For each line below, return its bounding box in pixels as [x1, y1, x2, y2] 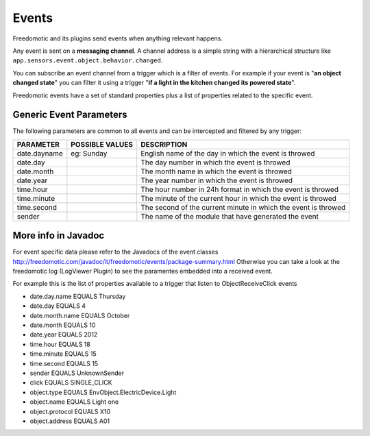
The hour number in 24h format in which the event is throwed [140, 184, 339, 194]
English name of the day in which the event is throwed [140, 148, 315, 158]
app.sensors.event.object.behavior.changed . [12, 56, 163, 64]
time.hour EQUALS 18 [29, 340, 90, 348]
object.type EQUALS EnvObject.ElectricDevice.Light [29, 388, 177, 396]
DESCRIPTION [140, 139, 188, 149]
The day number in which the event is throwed [140, 158, 291, 167]
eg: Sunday [71, 148, 108, 158]
